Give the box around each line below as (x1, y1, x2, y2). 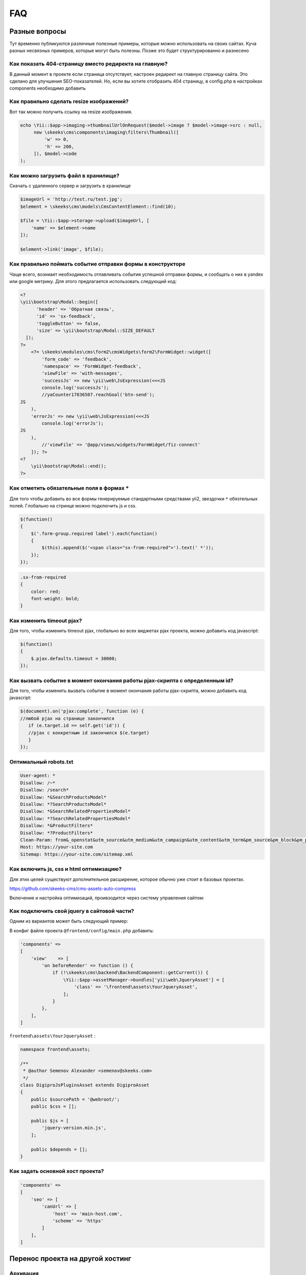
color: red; (31, 589, 61, 594)
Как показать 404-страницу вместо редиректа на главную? (9, 60, 168, 67)
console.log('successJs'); (41, 385, 109, 391)
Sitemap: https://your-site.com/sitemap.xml (20, 851, 134, 857)
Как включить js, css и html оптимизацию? (9, 865, 122, 873)
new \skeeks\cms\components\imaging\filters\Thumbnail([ (33, 129, 179, 135)
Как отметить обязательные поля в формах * (9, 484, 130, 492)
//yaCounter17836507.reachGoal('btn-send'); (41, 392, 155, 398)
